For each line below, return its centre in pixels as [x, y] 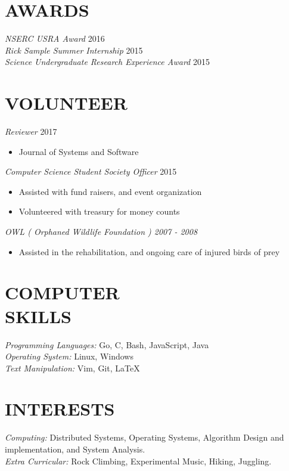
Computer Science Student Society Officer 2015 [91, 171]
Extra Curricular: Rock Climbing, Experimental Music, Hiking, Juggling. [138, 461]
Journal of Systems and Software [79, 151]
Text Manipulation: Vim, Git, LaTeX [72, 368]
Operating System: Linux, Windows [69, 356]
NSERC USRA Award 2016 [55, 38]
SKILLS [38, 316]
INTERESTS [60, 409]
